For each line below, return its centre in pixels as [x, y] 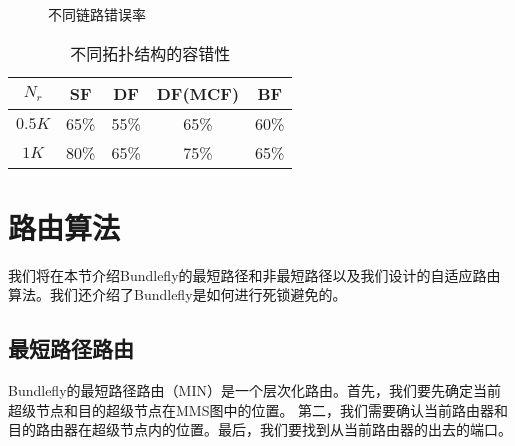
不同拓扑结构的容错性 [150, 53]
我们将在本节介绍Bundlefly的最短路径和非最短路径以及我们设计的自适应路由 [254, 274]
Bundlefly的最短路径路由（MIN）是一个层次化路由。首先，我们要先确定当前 [254, 390]
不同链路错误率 [97, 14]
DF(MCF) [198, 93]
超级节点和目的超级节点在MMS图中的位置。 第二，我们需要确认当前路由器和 [258, 409]
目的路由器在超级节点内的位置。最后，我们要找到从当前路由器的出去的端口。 [260, 429]
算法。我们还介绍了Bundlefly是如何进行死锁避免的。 [177, 294]
